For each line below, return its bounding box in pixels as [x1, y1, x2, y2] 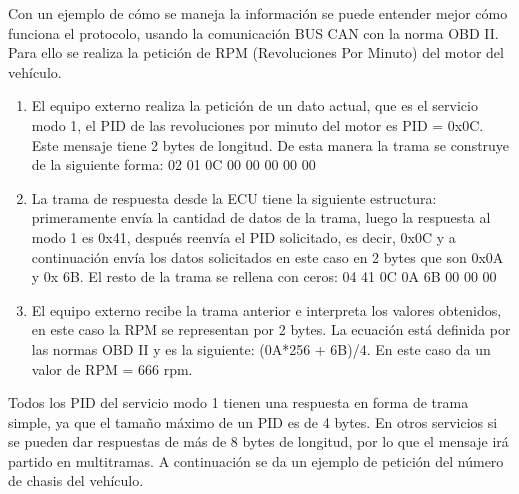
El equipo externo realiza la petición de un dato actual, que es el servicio [31, 95, 478, 116]
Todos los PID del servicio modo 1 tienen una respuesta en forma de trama [8, 392, 469, 413]
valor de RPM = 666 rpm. [31, 358, 193, 379]
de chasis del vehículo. [8, 470, 144, 491]
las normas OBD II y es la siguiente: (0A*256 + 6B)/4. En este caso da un [31, 338, 491, 359]
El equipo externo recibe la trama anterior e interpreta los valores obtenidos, [31, 299, 502, 320]
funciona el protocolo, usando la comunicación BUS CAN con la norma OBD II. [8, 22, 499, 43]
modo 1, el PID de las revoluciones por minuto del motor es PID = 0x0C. [31, 114, 484, 135]
